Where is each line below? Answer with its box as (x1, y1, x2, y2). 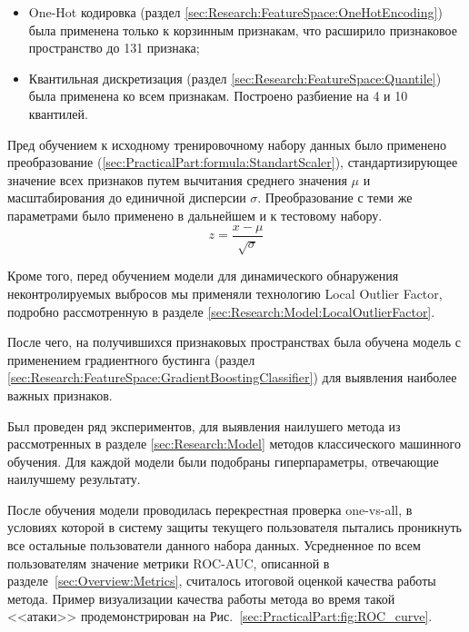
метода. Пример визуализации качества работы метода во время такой (7, 588, 395, 607)
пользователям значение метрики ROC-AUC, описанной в (7, 553, 330, 572)
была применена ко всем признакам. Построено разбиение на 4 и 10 (28, 86, 408, 105)
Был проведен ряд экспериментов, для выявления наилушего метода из (7, 416, 401, 435)
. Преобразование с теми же (257, 188, 413, 207)
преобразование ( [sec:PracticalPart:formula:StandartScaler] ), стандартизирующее (7, 153, 458, 172)
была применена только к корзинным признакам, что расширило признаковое (28, 20, 457, 39)
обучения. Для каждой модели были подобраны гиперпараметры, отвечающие (7, 451, 439, 470)
